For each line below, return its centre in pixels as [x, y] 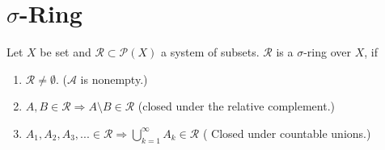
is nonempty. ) [114, 79]
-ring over [328, 52]
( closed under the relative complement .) [237, 106]
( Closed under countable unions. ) [287, 133]
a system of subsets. [210, 52]
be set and [66, 52]
